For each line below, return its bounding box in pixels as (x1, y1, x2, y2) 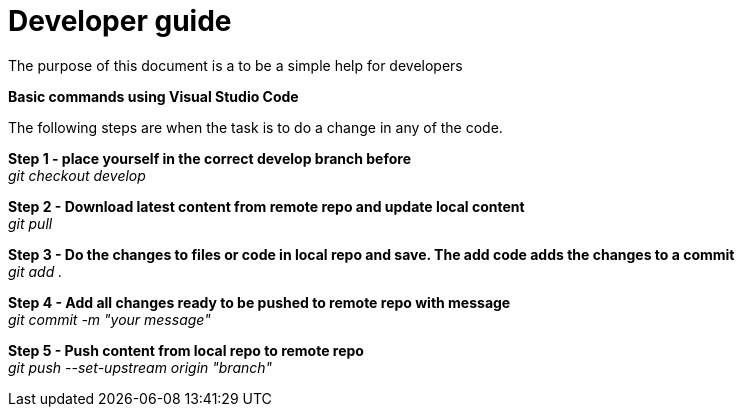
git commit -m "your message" (8, 310, 211, 328)
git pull (8, 214, 53, 232)
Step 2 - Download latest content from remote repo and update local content (8, 197, 525, 215)
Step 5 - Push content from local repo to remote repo (8, 341, 364, 359)
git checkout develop (8, 166, 146, 184)
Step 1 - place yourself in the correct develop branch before (8, 149, 411, 167)
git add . (8, 262, 63, 280)
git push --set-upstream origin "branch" (8, 358, 273, 376)
